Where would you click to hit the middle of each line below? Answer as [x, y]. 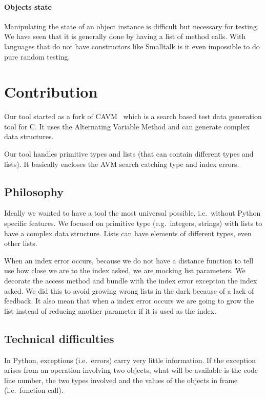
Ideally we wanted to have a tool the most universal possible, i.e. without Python [132, 213]
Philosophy [34, 191]
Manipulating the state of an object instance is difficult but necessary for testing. [131, 26]
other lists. [21, 243]
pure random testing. [37, 56]
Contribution [51, 92]
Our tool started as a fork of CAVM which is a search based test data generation [133, 116]
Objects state [28, 6]
